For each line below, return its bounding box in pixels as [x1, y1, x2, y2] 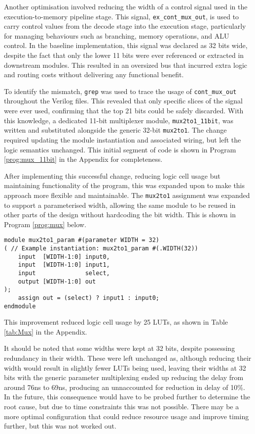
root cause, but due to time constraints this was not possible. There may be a [4, 401, 239, 412]
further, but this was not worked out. [4, 421, 116, 431]
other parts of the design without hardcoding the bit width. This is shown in [4, 209, 236, 220]
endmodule [4, 302, 36, 310]
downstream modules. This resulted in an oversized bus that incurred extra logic [4, 59, 248, 70]
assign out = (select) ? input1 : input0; [18, 294, 159, 301]
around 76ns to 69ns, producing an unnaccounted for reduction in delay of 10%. [4, 382, 245, 392]
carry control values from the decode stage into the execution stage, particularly [4, 21, 246, 31]
